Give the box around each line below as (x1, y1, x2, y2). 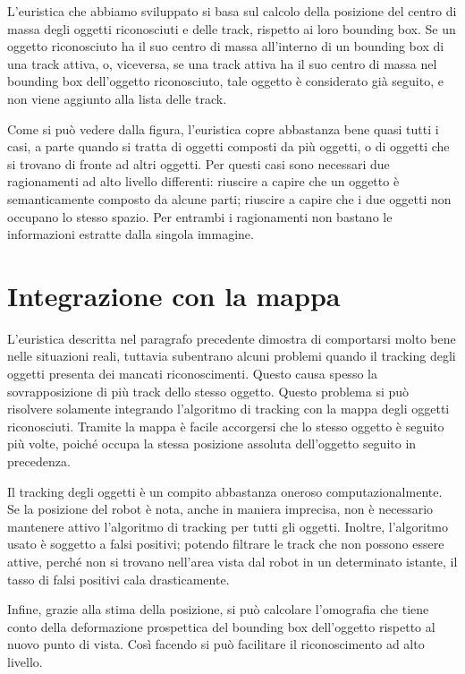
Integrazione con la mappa (7, 277, 341, 313)
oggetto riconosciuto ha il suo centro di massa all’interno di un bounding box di (7, 37, 444, 55)
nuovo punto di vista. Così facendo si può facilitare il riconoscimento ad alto (7, 635, 425, 653)
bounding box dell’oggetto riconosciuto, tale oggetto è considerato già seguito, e (7, 72, 444, 90)
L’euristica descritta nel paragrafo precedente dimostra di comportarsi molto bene (7, 328, 456, 347)
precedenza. (7, 452, 71, 470)
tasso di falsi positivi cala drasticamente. (7, 569, 230, 588)
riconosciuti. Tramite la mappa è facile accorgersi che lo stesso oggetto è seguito (7, 416, 444, 435)
